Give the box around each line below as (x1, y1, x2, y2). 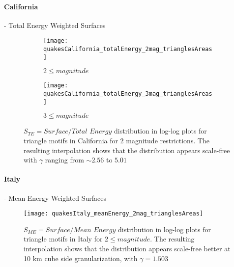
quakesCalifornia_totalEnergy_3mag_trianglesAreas (43, 90, 212, 98)
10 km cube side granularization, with (24, 253, 138, 263)
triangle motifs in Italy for (24, 234, 103, 244)
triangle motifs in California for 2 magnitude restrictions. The (24, 135, 210, 145)
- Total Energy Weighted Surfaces (4, 20, 106, 30)
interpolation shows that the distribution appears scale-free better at (24, 243, 231, 253)
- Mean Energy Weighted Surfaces (4, 192, 107, 203)
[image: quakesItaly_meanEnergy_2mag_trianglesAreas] (24, 210, 204, 217)
